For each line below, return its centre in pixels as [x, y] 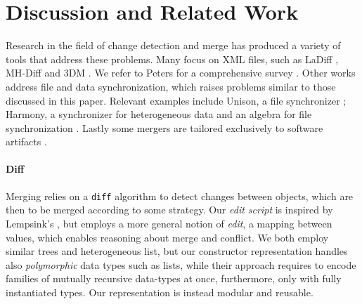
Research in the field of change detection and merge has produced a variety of [173, 45]
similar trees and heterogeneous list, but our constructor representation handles [177, 251]
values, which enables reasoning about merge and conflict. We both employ [167, 237]
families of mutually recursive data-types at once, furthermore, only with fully [174, 278]
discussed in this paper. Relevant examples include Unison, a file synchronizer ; [176, 100]
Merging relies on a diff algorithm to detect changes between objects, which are [180, 196]
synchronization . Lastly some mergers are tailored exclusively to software [164, 127]
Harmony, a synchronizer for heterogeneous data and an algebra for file [159, 114]
